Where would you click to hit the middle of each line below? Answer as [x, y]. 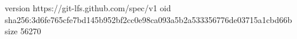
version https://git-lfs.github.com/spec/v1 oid [88, 8]
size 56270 [23, 31]
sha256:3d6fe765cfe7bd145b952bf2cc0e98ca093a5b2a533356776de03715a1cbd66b [148, 19]
